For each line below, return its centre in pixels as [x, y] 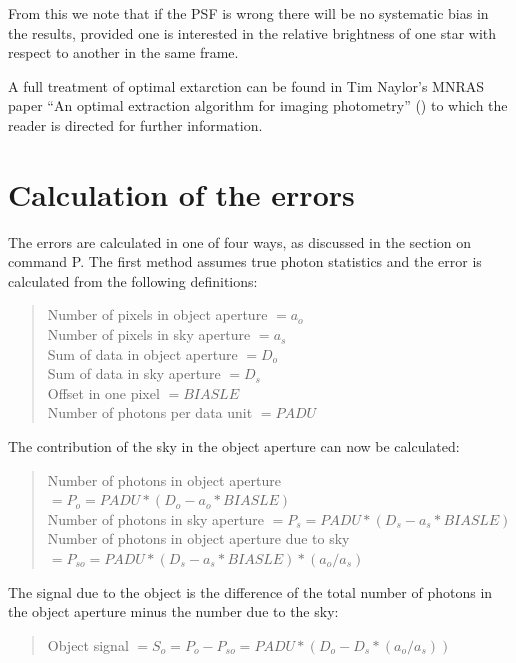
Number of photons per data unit [150, 412]
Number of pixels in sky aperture [149, 334]
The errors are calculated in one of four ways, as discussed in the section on [240, 241]
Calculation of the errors [181, 193]
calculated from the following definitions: [133, 280]
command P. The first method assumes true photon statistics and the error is [245, 261]
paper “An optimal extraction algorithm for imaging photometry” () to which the [258, 105]
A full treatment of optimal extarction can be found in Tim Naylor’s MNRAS [246, 85]
